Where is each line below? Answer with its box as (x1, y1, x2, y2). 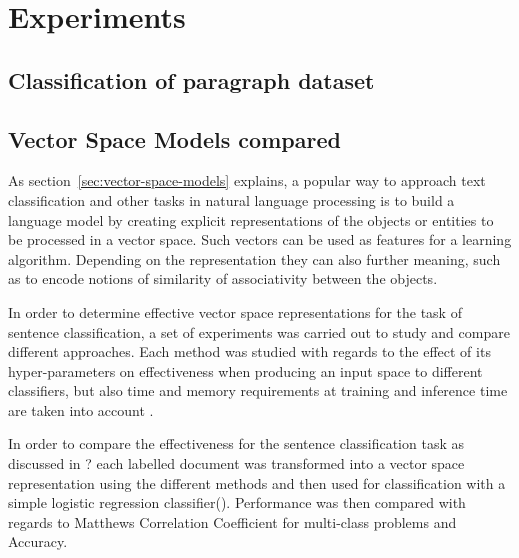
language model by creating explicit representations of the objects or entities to (8, 209, 494, 230)
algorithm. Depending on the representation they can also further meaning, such (8, 248, 501, 269)
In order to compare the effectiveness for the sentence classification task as (8, 433, 464, 454)
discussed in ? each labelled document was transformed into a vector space (8, 453, 465, 474)
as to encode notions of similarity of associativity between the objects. (8, 268, 438, 289)
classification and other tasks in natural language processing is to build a (8, 189, 455, 210)
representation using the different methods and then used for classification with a (8, 472, 506, 493)
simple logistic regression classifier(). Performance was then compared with (8, 492, 466, 513)
